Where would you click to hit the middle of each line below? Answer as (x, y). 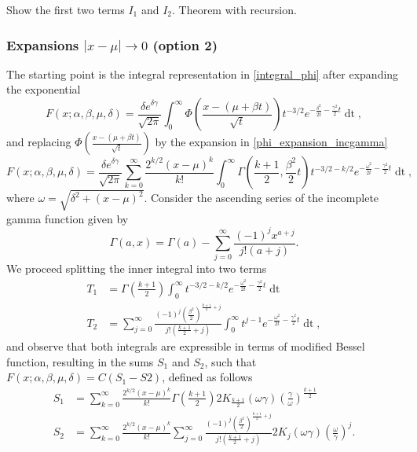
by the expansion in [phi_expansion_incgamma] (271, 141)
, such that (230, 361)
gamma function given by (68, 218)
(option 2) (185, 44)
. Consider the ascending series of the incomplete (262, 198)
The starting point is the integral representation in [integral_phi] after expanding (203, 73)
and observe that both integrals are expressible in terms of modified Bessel (186, 345)
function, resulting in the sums (80, 361)
